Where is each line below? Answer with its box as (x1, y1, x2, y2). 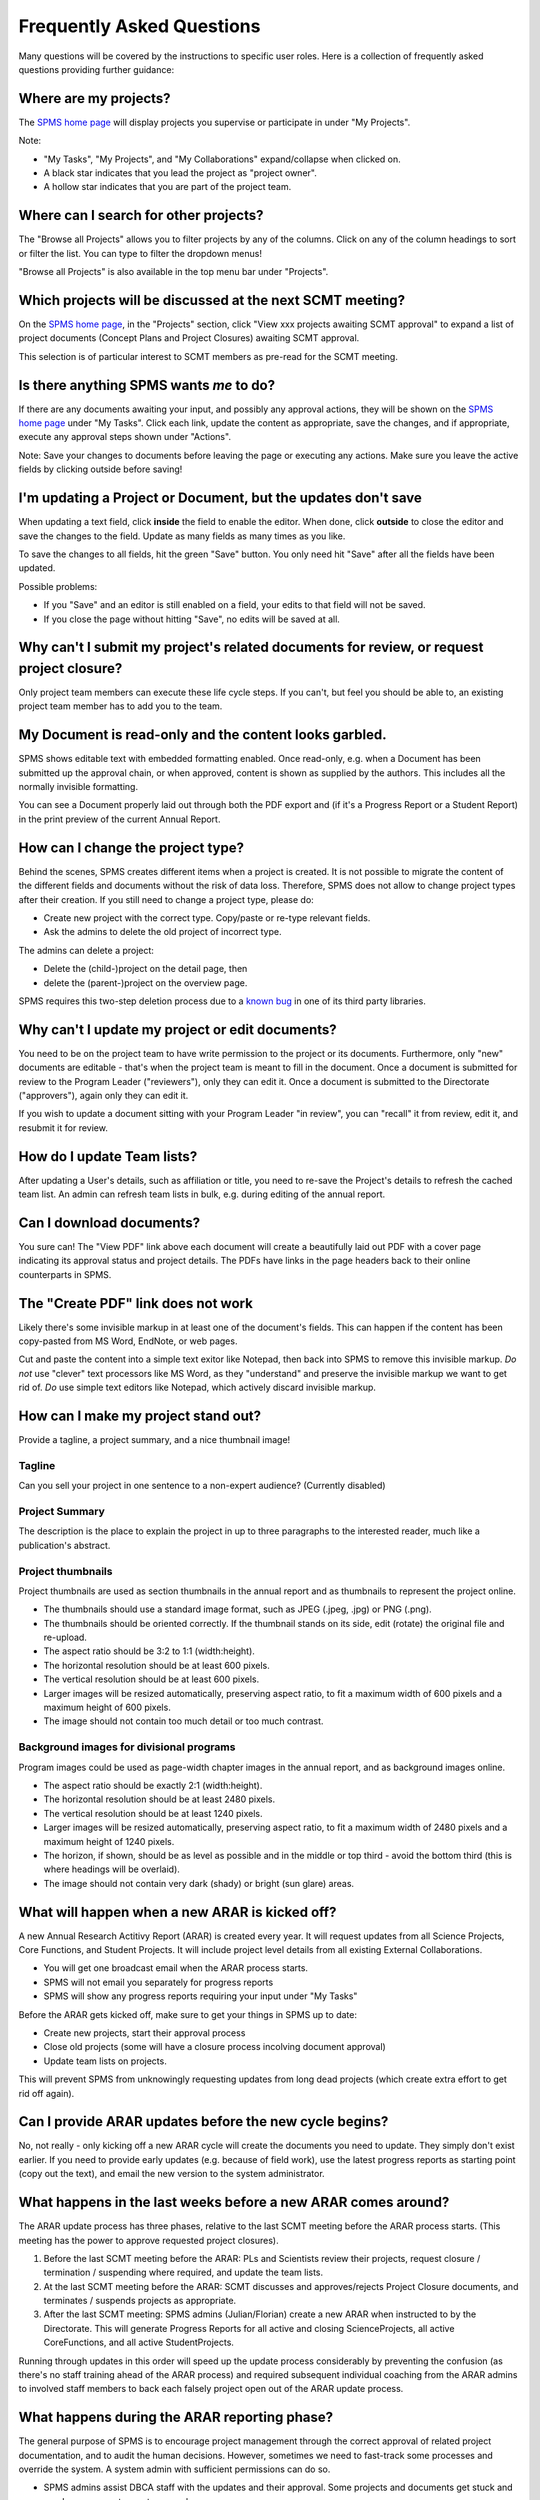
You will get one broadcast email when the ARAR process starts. (43, 1962, 309, 1974)
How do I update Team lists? (18, 1148, 198, 1165)
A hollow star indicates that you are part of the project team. (43, 181, 292, 193)
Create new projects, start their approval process (43, 2026, 246, 2039)
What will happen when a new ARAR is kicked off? (18, 1903, 337, 1920)
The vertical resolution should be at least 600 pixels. (43, 1673, 260, 1685)
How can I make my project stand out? (18, 1408, 262, 1425)
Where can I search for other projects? (18, 207, 264, 224)
